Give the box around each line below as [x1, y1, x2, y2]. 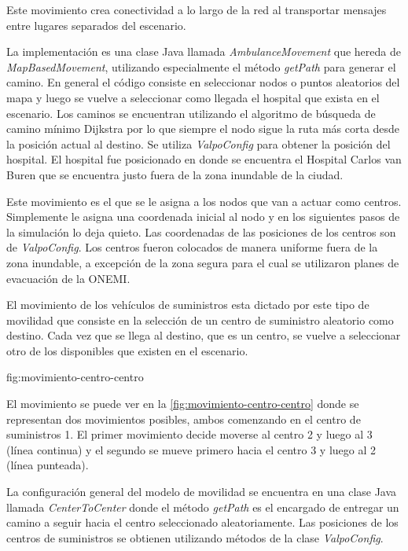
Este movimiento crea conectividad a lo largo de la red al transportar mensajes [6, 2, 387, 17]
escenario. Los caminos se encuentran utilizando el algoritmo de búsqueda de [6, 105, 376, 121]
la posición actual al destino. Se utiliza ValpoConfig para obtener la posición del [6, 135, 391, 152]
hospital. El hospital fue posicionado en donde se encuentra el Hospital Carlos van [6, 151, 402, 167]
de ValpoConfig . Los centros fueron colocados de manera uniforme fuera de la [6, 239, 378, 255]
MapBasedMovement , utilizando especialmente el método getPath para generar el [6, 58, 396, 75]
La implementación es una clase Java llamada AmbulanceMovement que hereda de [6, 43, 401, 60]
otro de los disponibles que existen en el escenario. [6, 342, 248, 358]
